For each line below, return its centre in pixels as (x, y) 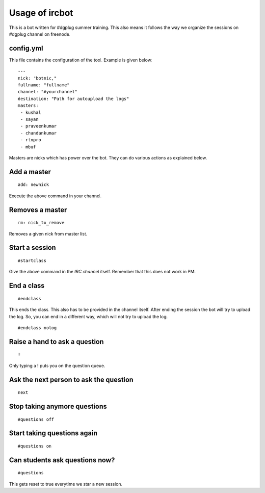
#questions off (36, 419)
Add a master (30, 172)
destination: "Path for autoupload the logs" (74, 99)
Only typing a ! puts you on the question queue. (57, 365)
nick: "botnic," (37, 78)
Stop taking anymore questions (58, 406)
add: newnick (33, 185)
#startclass (32, 260)
